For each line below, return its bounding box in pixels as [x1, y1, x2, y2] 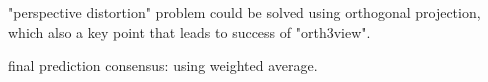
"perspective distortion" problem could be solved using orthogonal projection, [8, 2, 481, 22]
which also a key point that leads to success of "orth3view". [8, 21, 371, 42]
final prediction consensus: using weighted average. [8, 55, 318, 76]
